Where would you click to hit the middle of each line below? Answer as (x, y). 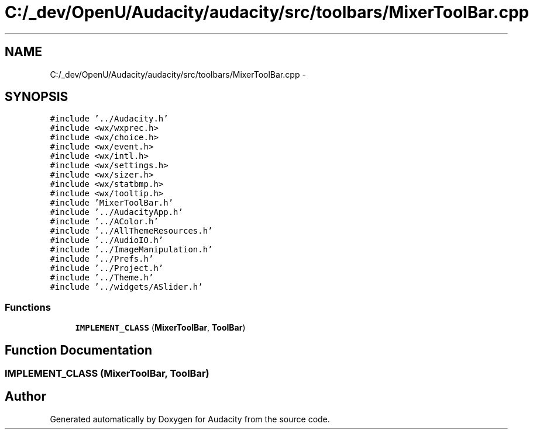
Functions (28, 307)
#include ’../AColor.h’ (104, 222)
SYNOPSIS (37, 97)
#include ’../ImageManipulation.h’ (131, 250)
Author (25, 397)
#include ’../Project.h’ (107, 268)
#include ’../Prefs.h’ (102, 259)
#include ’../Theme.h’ (102, 278)
